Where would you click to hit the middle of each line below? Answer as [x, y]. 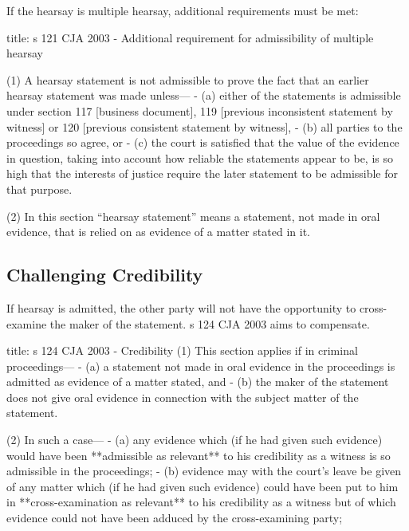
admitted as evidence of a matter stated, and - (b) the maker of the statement [198, 382]
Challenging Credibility [105, 275]
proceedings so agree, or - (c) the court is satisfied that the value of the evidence [203, 142]
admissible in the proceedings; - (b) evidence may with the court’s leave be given [204, 471]
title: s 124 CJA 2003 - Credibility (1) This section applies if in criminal [182, 350]
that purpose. [39, 189]
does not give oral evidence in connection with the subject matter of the [183, 397]
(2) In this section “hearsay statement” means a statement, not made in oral [193, 216]
